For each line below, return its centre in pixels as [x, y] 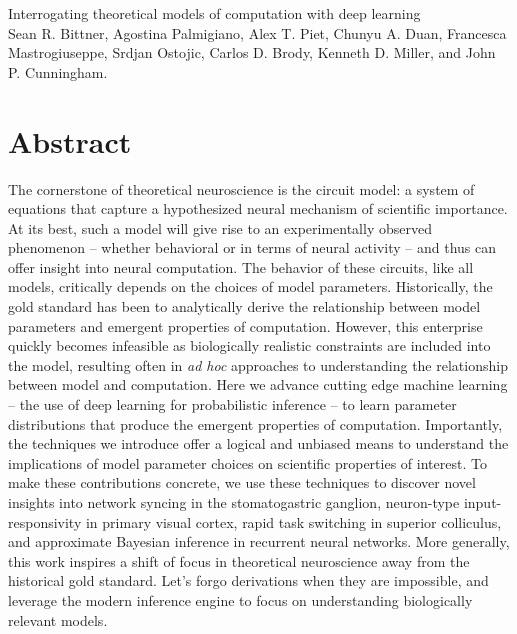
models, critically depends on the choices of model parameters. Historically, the [250, 286]
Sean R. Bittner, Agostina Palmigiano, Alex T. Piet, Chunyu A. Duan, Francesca [257, 32]
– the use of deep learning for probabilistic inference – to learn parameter [232, 404]
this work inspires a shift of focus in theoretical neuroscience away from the [239, 560]
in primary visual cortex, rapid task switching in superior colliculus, [293, 521]
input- [482, 502]
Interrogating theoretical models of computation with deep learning [214, 13]
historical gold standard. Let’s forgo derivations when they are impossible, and [248, 580]
